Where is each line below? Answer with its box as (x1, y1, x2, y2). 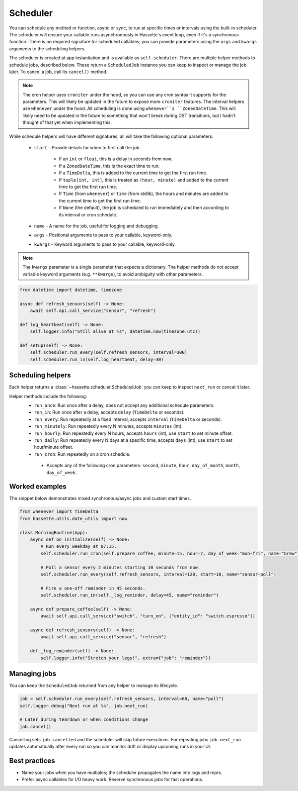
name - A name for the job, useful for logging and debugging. (34, 223, 159, 229)
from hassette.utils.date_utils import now (19, 515, 128, 521)
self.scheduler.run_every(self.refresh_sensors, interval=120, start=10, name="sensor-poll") (40, 571, 277, 577)
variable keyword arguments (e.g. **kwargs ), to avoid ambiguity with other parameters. (22, 271, 203, 277)
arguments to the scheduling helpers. (9, 45, 86, 52)
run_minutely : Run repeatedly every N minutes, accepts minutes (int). (34, 423, 183, 429)
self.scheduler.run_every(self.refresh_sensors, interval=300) (30, 350, 188, 355)
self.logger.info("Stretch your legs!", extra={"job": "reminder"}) (40, 655, 211, 661)
